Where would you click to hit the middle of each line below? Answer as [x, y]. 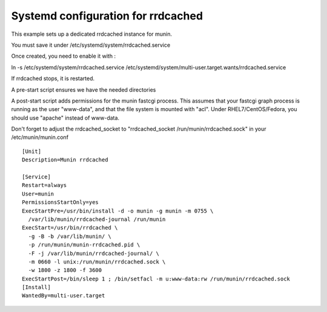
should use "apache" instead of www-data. [65, 118]
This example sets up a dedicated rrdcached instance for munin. [92, 34]
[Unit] [32, 151]
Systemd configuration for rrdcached [107, 16]
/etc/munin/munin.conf [40, 137]
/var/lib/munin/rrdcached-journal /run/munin [97, 219]
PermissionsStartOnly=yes [61, 202]
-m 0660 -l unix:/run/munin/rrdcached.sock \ [97, 262]
